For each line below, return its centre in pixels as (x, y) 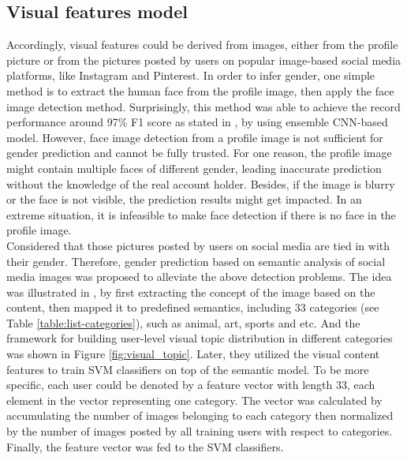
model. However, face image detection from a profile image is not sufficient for (195, 137)
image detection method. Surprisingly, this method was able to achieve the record (203, 106)
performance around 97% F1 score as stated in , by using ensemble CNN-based (197, 122)
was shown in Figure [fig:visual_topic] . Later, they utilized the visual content (193, 354)
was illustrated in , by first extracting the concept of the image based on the (191, 292)
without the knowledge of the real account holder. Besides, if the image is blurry (201, 183)
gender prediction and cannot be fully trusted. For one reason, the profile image (199, 153)
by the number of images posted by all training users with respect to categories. (200, 431)
